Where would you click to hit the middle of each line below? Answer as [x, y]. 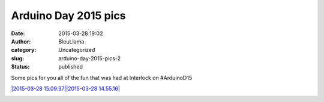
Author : [21, 41]
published [71, 67]
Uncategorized [77, 50]
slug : [17, 58]
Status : [20, 67]
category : [24, 50]
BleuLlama [71, 41]
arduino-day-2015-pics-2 [90, 58]
